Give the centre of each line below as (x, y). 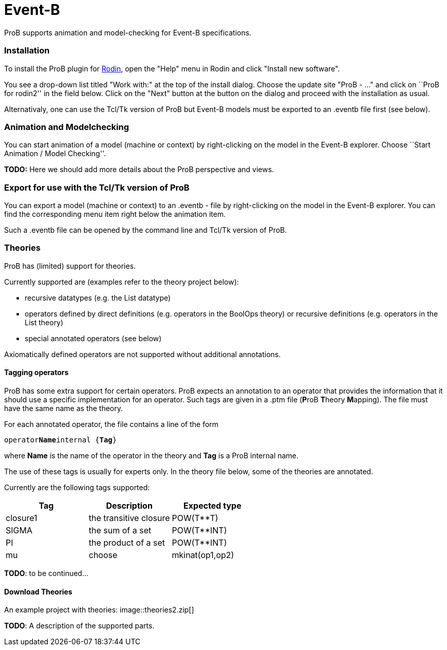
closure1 (22, 518)
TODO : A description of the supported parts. (79, 626)
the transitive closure (129, 518)
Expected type (212, 505)
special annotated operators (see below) (93, 338)
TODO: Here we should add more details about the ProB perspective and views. (139, 170)
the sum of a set (120, 530)
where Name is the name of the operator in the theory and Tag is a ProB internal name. (151, 455)
